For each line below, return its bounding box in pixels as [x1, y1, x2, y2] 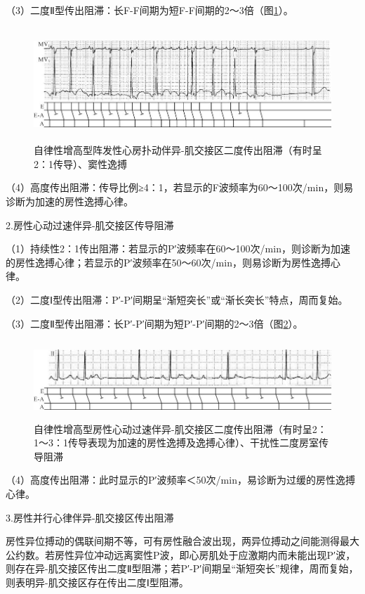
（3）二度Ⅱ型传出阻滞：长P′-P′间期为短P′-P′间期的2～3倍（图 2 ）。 [6, 316, 303, 330]
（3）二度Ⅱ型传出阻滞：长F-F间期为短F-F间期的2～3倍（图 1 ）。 [6, 3, 293, 17]
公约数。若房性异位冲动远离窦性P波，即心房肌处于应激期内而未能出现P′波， [6, 547, 356, 562]
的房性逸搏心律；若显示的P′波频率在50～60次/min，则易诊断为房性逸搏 [6, 254, 331, 269]
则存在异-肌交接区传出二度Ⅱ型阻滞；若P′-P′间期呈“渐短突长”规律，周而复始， [6, 561, 359, 576]
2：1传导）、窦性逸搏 [34, 156, 127, 171]
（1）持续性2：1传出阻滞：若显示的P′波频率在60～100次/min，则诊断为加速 [6, 241, 350, 256]
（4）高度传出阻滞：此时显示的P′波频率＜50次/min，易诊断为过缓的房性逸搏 [6, 472, 355, 487]
